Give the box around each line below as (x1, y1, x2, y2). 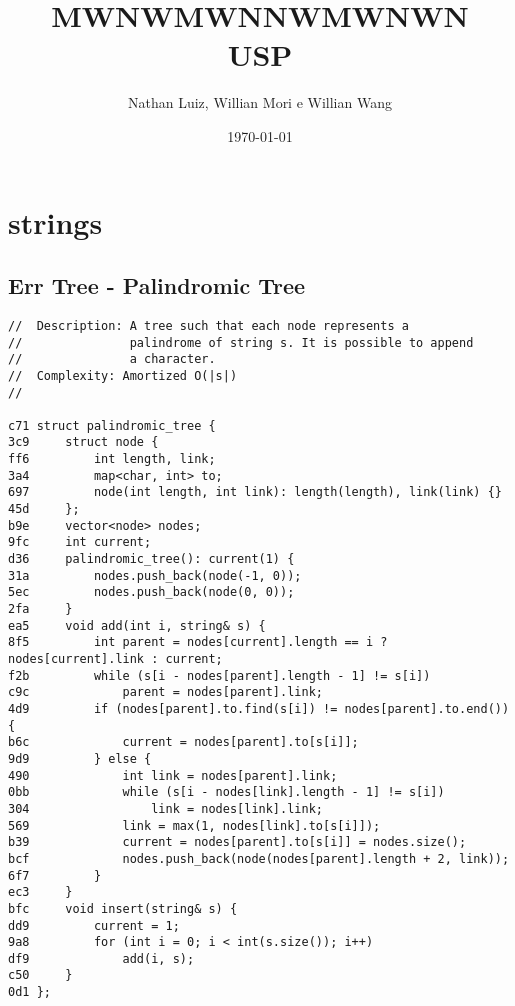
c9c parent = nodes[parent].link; (8, 685, 323, 700)
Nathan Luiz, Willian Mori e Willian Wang (128, 92, 392, 113)
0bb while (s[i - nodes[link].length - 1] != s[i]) (8, 785, 445, 800)
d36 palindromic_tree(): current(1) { (8, 552, 295, 567)
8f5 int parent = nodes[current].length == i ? (8, 635, 388, 650)
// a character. (8, 352, 216, 367)
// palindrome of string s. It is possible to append (8, 335, 474, 350)
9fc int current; (8, 535, 152, 550)
